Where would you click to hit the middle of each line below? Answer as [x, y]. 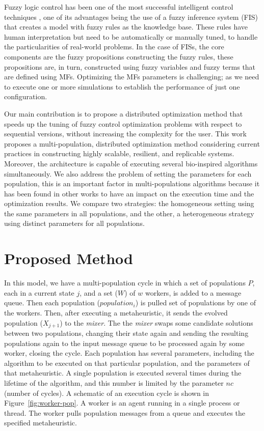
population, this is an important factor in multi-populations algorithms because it [132, 183]
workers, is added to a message [193, 292]
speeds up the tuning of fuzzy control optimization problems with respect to [123, 123]
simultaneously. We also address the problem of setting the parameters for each [128, 173]
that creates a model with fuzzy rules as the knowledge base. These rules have [126, 27]
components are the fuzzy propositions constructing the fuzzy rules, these [119, 56]
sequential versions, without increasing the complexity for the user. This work [125, 134]
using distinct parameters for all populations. [74, 223]
